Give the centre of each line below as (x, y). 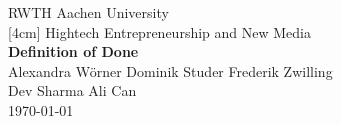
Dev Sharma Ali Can (72, 90)
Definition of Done (73, 51)
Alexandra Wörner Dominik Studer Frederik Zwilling (170, 70)
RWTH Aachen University (88, 12)
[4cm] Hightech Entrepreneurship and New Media (159, 31)
